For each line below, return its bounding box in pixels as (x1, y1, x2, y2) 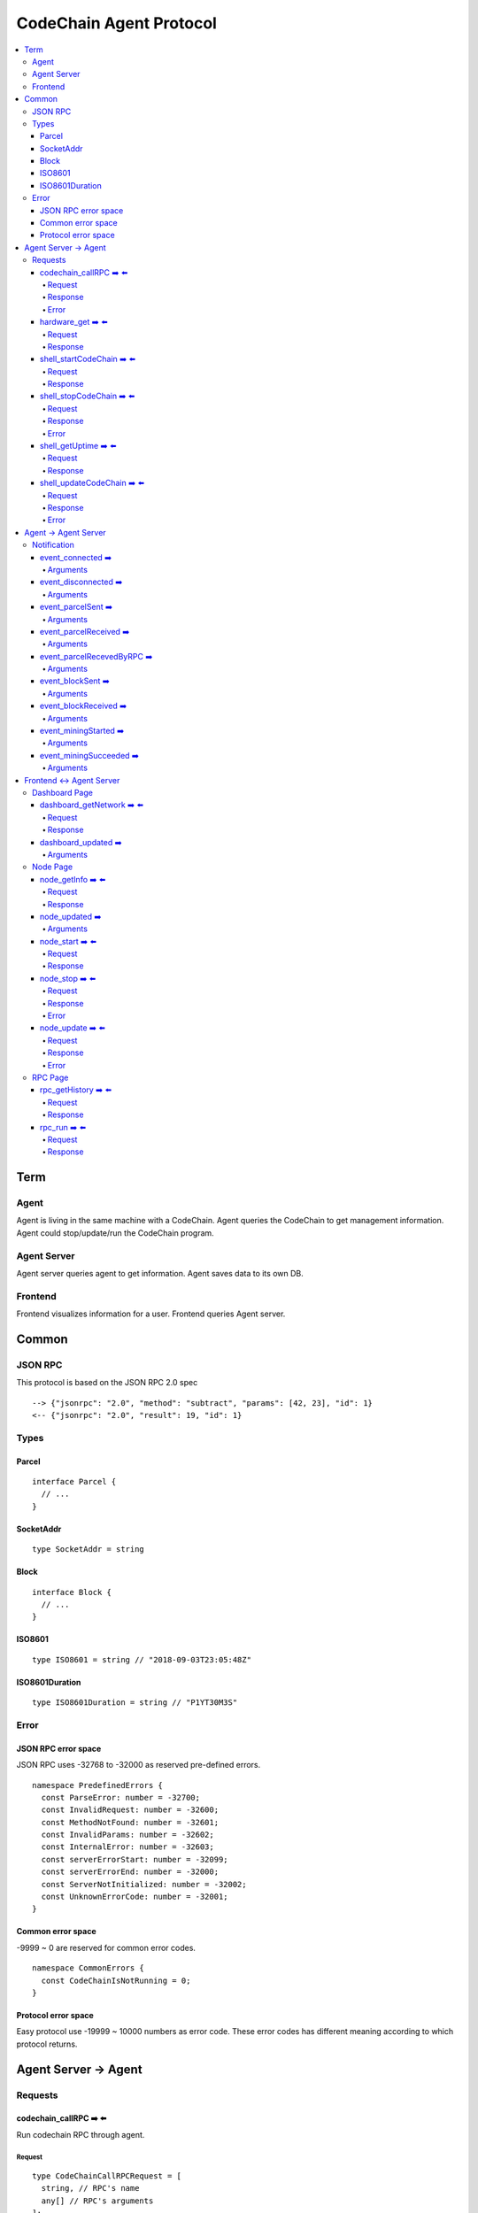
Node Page (32, 861, 73, 872)
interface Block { (32, 1587, 112, 1597)
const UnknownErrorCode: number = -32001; (41, 1892, 229, 1902)
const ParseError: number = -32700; (41, 1793, 201, 1802)
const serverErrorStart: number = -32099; (41, 1854, 229, 1864)
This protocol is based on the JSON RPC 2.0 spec (16, 1377, 198, 1388)
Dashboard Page (32, 787, 93, 798)
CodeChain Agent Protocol (16, 13, 217, 33)
